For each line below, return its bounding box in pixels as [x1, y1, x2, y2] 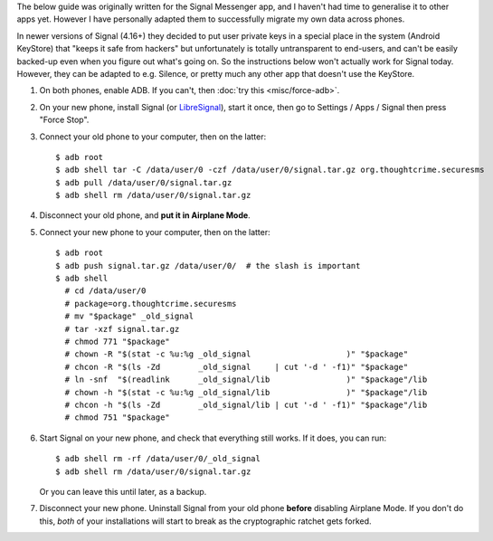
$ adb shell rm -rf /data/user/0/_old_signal [55, 453, 261, 464]
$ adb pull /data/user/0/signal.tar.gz [55, 177, 232, 187]
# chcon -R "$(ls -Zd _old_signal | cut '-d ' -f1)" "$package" [64, 362, 409, 372]
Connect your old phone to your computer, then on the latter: [39, 131, 267, 142]
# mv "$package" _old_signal [64, 311, 194, 321]
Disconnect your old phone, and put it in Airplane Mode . [39, 210, 251, 221]
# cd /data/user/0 [64, 286, 147, 296]
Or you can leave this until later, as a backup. [39, 486, 207, 497]
